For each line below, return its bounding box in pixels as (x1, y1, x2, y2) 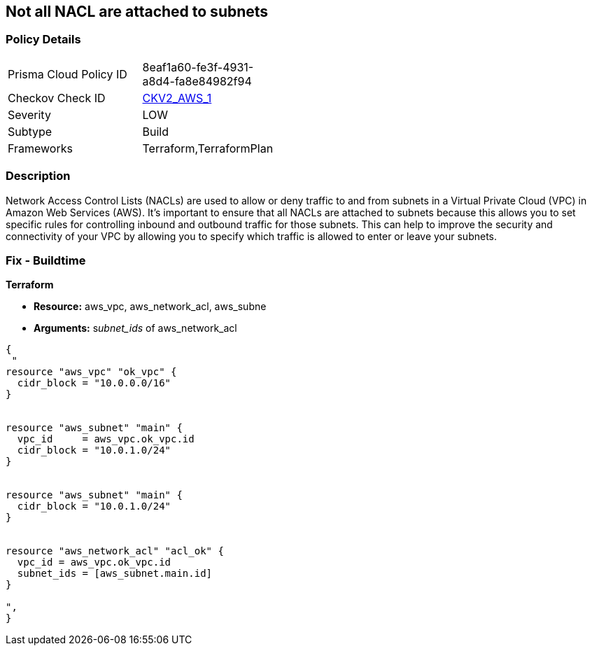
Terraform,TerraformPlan (142, 141, 274, 155)
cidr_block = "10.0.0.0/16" (17, 377, 171, 389)
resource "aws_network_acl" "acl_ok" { (6, 545, 224, 557)
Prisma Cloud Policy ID (8, 66, 127, 81)
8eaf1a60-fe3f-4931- (142, 59, 254, 74)
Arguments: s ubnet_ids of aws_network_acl (34, 322, 237, 335)
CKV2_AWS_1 (142, 90, 212, 105)
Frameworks (8, 141, 73, 155)
